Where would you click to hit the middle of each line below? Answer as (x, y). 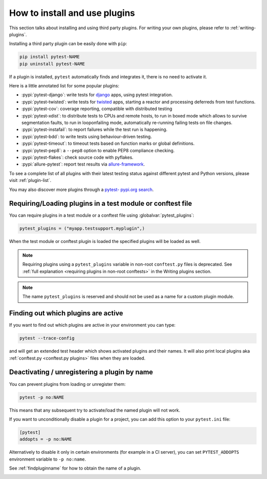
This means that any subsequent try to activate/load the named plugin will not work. (95, 410)
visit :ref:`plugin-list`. (30, 180)
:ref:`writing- (243, 28)
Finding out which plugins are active (66, 313)
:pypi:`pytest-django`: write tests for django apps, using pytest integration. (97, 95)
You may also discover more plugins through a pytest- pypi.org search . (82, 189)
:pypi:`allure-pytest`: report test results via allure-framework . (83, 164)
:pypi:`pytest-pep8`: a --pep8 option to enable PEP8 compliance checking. (98, 150)
